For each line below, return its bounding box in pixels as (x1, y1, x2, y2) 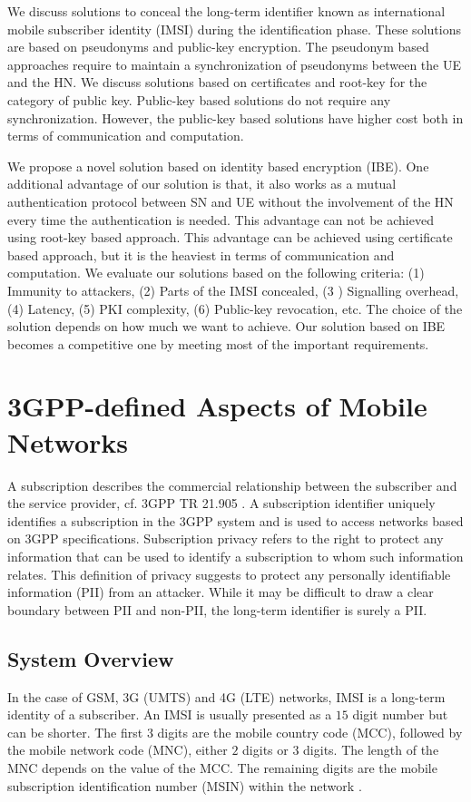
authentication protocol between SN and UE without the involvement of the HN (7, 191, 454, 210)
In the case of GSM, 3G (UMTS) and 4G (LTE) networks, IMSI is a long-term (7, 687, 446, 706)
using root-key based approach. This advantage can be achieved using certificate (7, 228, 453, 247)
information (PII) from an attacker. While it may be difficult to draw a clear (7, 582, 434, 601)
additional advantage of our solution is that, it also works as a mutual (7, 174, 397, 193)
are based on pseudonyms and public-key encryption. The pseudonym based (7, 37, 429, 56)
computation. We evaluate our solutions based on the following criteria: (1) (7, 263, 425, 282)
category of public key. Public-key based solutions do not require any (7, 90, 391, 109)
